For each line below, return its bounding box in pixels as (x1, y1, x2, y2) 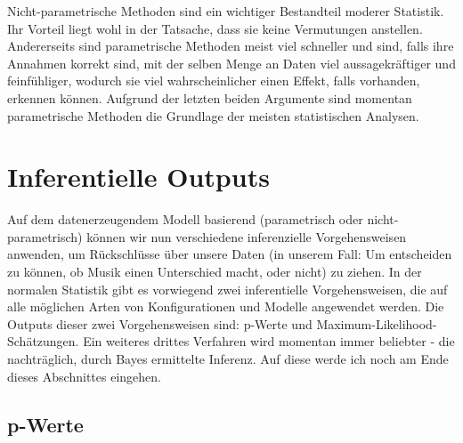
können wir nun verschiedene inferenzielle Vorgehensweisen (86, 227, 407, 246)
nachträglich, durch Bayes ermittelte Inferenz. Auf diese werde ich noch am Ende (7, 350, 449, 368)
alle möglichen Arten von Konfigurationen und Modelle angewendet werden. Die (7, 297, 444, 316)
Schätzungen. (7, 332, 79, 350)
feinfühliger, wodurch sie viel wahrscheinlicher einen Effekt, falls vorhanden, (7, 71, 420, 90)
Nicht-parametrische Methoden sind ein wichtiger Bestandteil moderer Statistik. (7, 2, 444, 20)
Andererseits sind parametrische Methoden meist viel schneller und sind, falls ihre (7, 36, 454, 55)
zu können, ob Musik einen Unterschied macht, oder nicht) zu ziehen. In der (7, 262, 422, 281)
